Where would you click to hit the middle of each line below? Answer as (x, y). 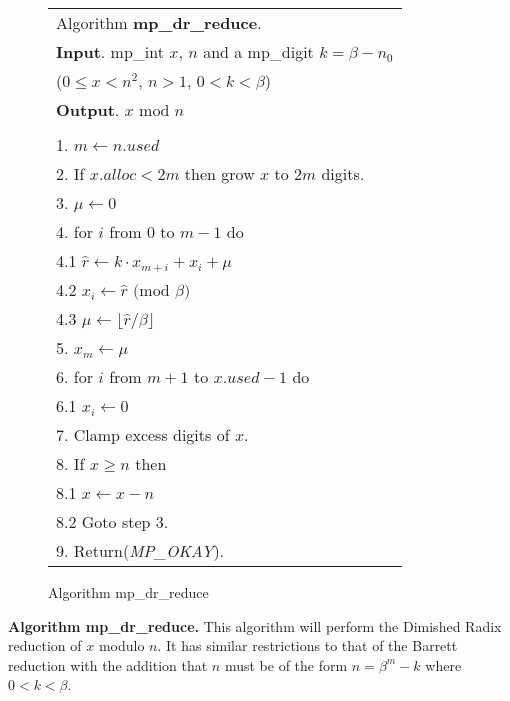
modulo (121, 645)
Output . (88, 109)
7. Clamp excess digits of (143, 434)
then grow (219, 173)
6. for (74, 376)
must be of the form (286, 664)
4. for (74, 231)
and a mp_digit (258, 51)
